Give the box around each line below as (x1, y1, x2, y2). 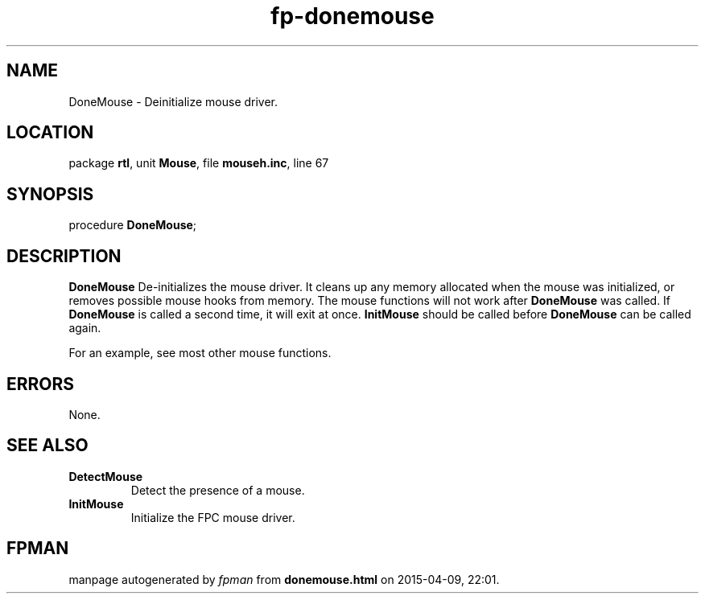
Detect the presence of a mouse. (130, 483, 305, 497)
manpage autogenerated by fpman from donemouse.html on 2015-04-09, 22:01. (68, 572, 500, 586)
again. (68, 321, 101, 335)
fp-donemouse (270, 2, 435, 30)
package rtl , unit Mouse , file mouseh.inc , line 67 (68, 156, 329, 171)
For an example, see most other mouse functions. (68, 346, 332, 360)
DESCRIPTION (6, 245, 122, 266)
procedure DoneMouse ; (68, 218, 197, 232)
